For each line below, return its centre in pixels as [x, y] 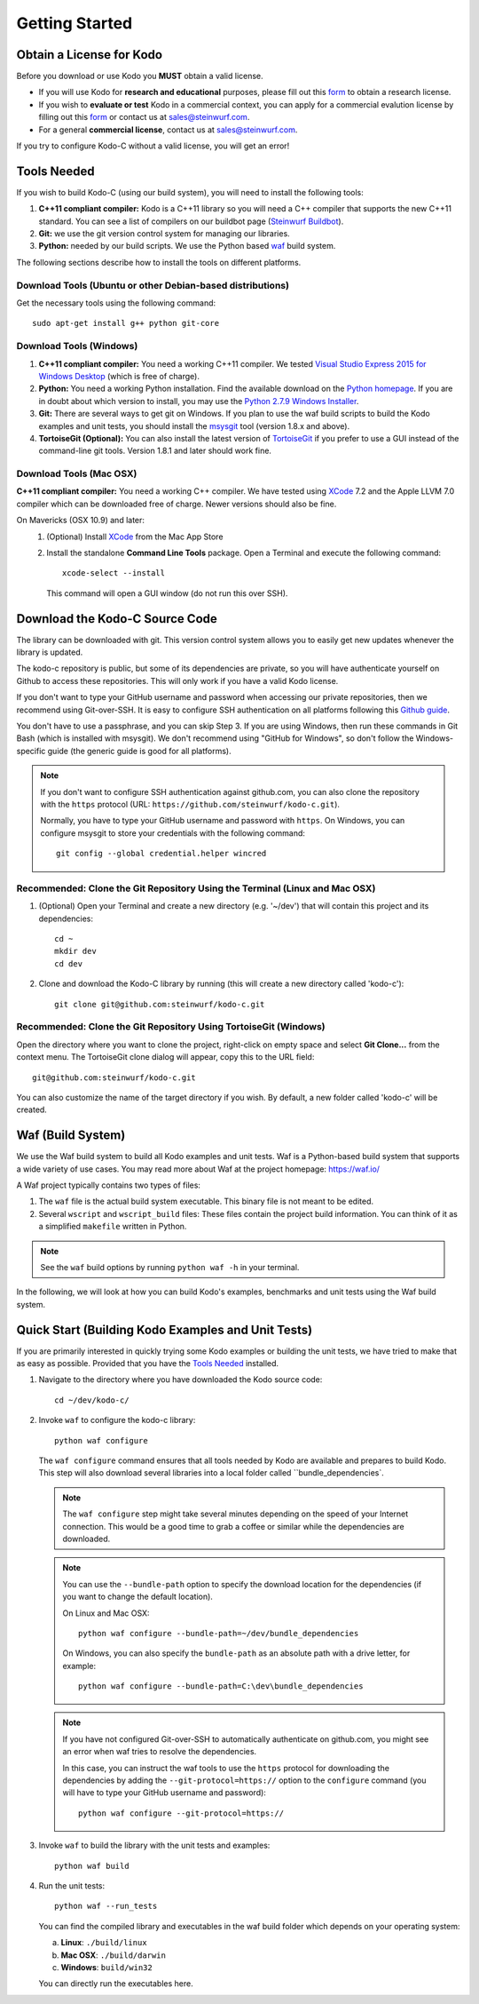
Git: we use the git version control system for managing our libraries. [164, 234]
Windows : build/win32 [106, 1967]
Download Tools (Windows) [77, 346]
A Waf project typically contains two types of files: [109, 1185]
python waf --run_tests [106, 1906]
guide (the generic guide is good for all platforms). [139, 751]
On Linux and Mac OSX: [106, 1613]
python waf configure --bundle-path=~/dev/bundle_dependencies [219, 1633]
